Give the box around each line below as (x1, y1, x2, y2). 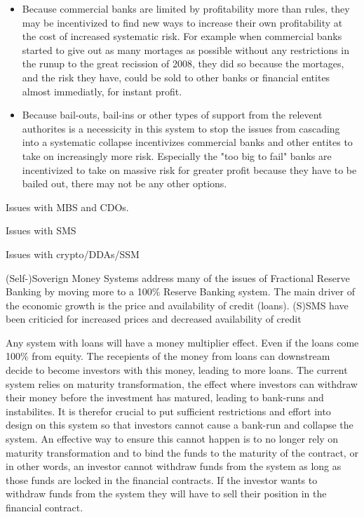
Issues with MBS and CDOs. (6, 199, 129, 214)
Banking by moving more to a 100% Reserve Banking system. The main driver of (6, 284, 355, 299)
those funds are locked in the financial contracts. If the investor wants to (6, 472, 318, 487)
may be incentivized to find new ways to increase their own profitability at (22, 15, 343, 29)
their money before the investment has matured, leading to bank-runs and (6, 390, 324, 405)
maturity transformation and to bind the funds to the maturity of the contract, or (6, 445, 358, 459)
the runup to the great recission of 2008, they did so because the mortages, (22, 56, 344, 71)
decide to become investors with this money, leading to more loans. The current (6, 363, 348, 377)
